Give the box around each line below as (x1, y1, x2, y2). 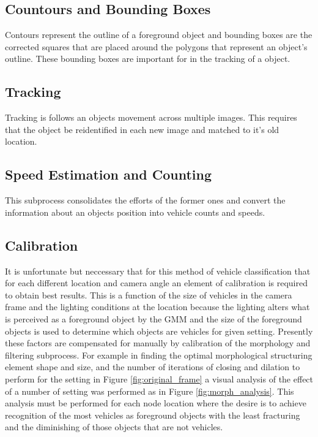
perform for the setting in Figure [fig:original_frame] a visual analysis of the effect (5, 372, 314, 385)
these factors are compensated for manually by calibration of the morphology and (5, 336, 311, 349)
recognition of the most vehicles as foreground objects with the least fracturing (5, 408, 300, 421)
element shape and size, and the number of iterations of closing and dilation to (5, 360, 300, 373)
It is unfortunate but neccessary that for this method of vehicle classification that (5, 264, 311, 277)
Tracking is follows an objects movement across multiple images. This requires (5, 111, 297, 124)
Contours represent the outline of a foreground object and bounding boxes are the (5, 28, 312, 41)
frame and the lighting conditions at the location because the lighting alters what (5, 300, 310, 313)
